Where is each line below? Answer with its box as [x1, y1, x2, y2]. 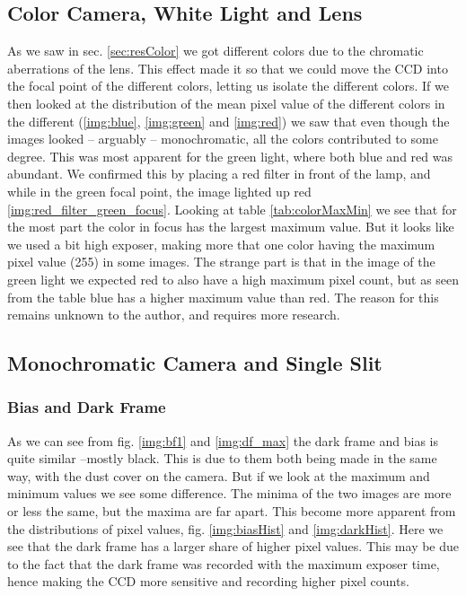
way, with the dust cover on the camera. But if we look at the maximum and [7, 466, 430, 485]
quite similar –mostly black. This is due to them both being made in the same [7, 449, 437, 468]
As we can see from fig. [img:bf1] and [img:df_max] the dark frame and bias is [7, 431, 438, 450]
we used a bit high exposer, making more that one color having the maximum [7, 234, 435, 253]
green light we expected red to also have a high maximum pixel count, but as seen [7, 269, 460, 288]
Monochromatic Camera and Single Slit [7, 349, 382, 377]
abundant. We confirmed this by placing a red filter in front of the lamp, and [7, 164, 431, 183]
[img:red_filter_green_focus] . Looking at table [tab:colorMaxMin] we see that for [7, 199, 457, 218]
